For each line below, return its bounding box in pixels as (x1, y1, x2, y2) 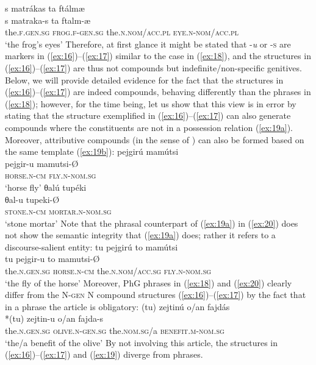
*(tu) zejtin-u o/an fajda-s (5, 312, 104, 325)
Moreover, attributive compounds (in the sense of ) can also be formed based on (5, 133, 304, 146)
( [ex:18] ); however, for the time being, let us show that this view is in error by (5, 97, 296, 110)
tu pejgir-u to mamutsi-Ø (5, 252, 100, 265)
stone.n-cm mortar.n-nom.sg (5, 205, 112, 218)
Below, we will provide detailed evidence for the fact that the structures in (5, 73, 284, 86)
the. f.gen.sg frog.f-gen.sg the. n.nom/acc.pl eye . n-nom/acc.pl (5, 26, 239, 38)
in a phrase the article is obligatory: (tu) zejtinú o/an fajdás (5, 300, 230, 313)
